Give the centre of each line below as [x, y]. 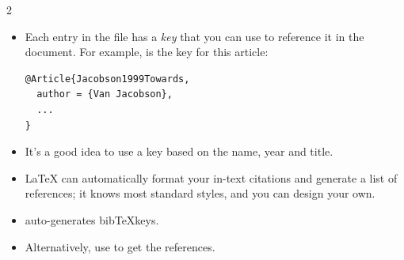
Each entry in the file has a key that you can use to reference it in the [194, 36]
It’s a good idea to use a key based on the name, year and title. [179, 151]
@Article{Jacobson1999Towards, [107, 79]
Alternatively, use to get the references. [120, 246]
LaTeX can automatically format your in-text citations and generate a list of [211, 177]
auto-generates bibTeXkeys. [92, 219]
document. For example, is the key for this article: [147, 52]
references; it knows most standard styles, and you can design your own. [200, 193]
